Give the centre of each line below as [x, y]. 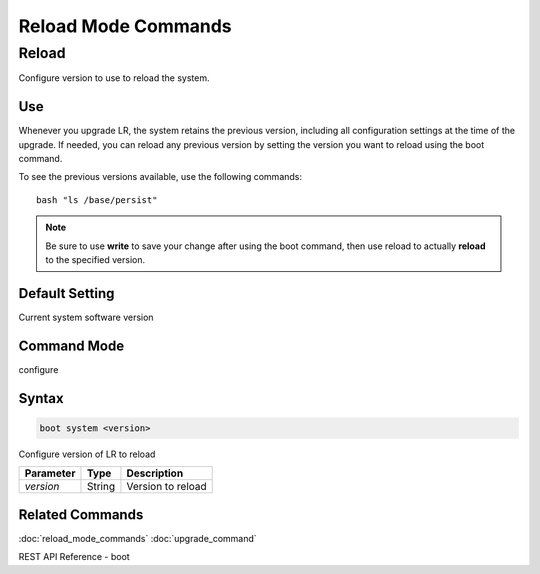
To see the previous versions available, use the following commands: [160, 177]
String [100, 487]
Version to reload [166, 487]
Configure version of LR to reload [87, 454]
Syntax [41, 398]
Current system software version [86, 317]
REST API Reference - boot [74, 557]
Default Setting [66, 293]
